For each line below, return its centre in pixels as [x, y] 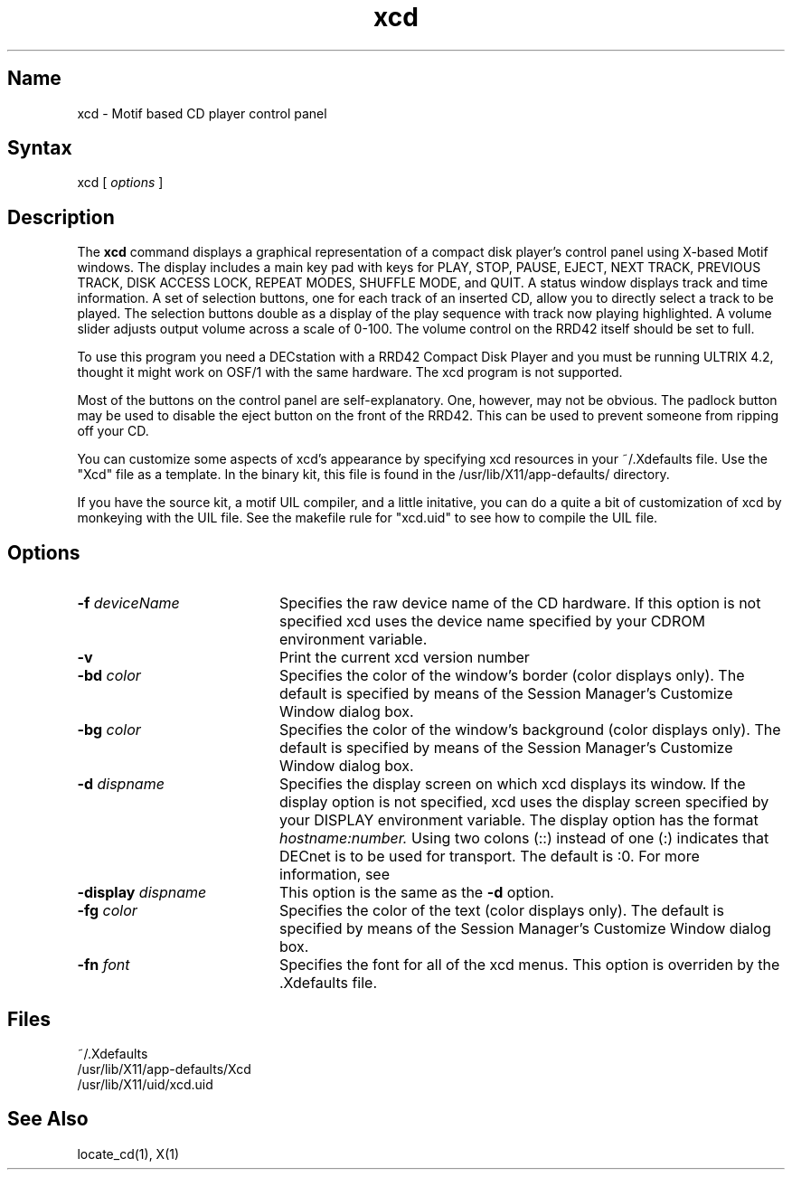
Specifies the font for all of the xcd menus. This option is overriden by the [529, 965]
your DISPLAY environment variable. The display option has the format [519, 820]
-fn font [104, 965]
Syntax [40, 148]
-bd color [109, 676]
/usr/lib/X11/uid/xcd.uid [145, 1084]
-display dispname [142, 893]
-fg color [107, 911]
